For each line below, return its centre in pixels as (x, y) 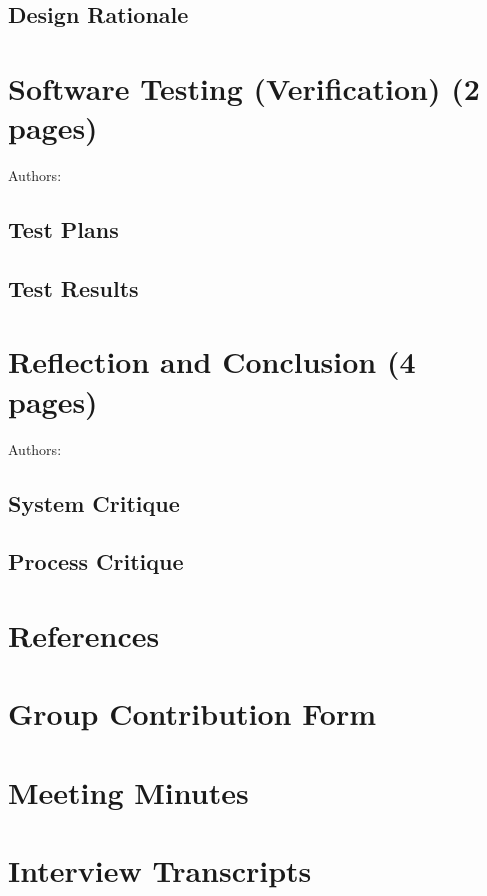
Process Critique (96, 561)
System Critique (94, 502)
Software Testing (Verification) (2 (244, 87)
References (84, 634)
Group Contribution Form (192, 713)
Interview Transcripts (160, 870)
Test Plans (63, 229)
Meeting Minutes (128, 791)
